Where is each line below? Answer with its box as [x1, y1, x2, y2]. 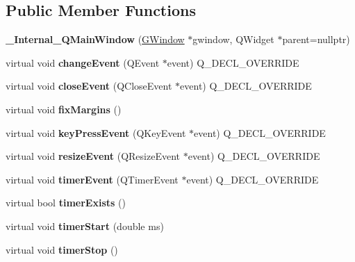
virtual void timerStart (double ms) [6, 218, 164, 233]
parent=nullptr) [282, 32, 350, 47]
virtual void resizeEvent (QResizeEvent [6, 149, 180, 163]
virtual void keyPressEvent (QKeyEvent [6, 125, 186, 140]
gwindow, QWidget [192, 32, 274, 47]
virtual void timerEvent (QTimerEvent [6, 172, 179, 186]
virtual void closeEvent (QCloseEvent [6, 79, 172, 93]
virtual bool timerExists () [6, 195, 126, 210]
